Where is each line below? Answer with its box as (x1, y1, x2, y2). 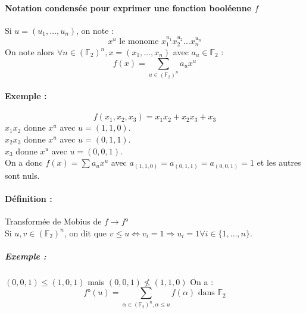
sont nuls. (5, 169, 40, 181)
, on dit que (64, 226, 107, 239)
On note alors (5, 46, 55, 58)
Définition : (5, 192, 52, 204)
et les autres (257, 156, 301, 169)
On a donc (5, 156, 43, 169)
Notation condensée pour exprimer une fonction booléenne (5, 1, 252, 14)
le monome (119, 37, 159, 46)
